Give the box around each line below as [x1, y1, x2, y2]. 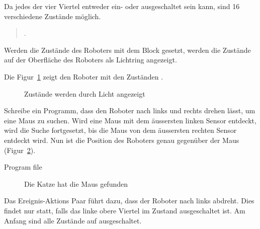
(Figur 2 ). [4, 144, 36, 155]
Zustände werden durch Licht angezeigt [24, 88, 145, 99]
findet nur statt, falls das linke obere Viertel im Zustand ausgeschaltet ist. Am [4, 205, 245, 215]
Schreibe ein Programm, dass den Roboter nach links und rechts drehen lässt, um [4, 105, 255, 116]
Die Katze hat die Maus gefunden [24, 178, 128, 189]
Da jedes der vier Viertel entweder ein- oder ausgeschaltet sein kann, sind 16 [4, 1, 240, 11]
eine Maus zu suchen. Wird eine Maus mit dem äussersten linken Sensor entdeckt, [4, 115, 256, 125]
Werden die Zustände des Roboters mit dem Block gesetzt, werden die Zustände [4, 44, 251, 55]
